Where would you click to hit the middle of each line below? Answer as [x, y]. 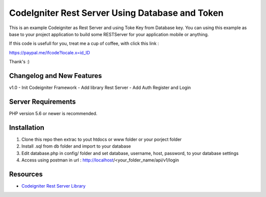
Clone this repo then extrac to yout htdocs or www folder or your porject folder [101, 139]
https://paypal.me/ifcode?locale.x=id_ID [50, 52]
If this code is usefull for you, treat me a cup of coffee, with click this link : [84, 43]
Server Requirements [43, 101]
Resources [26, 174]
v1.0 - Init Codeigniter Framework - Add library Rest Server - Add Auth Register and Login [100, 88]
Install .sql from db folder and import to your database [76, 146]
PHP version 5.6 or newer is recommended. [53, 113]
